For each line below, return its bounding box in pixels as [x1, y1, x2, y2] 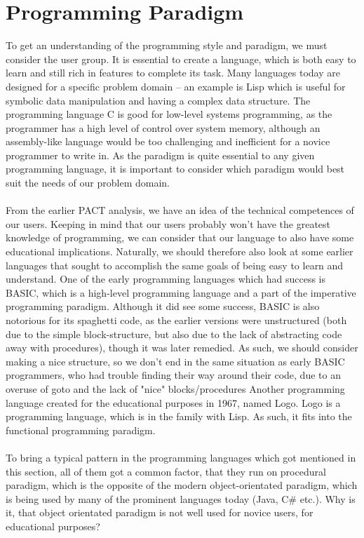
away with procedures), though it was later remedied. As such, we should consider [6, 340, 358, 355]
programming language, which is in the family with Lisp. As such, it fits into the [6, 409, 352, 424]
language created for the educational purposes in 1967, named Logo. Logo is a [6, 395, 341, 410]
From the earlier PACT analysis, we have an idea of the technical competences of [6, 203, 354, 217]
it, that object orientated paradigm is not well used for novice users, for [6, 505, 314, 520]
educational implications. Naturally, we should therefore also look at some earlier [6, 244, 353, 259]
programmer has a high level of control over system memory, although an [6, 120, 321, 135]
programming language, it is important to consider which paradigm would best [6, 161, 345, 176]
